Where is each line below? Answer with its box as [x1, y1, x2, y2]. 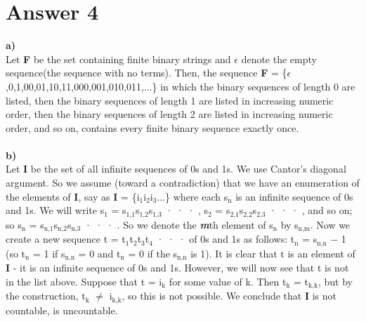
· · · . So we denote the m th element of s [84, 217, 273, 232]
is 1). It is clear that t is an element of [190, 246, 355, 260]
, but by [318, 274, 353, 288]
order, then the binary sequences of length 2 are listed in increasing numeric [6, 107, 333, 121]
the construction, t [6, 288, 86, 303]
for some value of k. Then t [169, 274, 287, 288]
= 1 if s [32, 246, 65, 260]
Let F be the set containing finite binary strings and [6, 51, 231, 66]
